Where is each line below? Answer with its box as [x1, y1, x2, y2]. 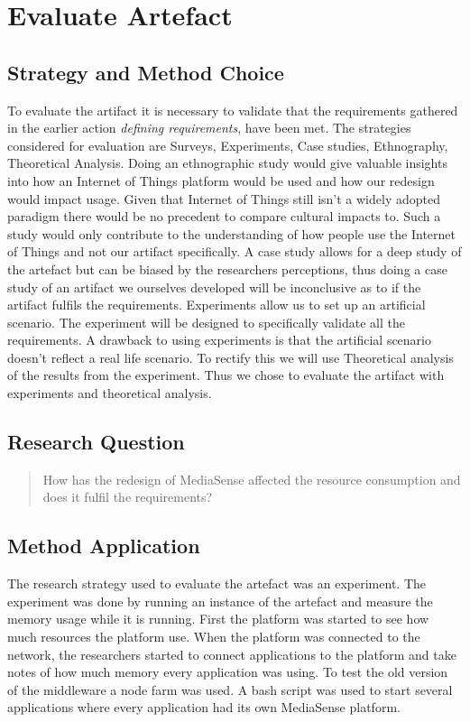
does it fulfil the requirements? [42, 487, 213, 506]
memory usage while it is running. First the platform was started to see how [7, 609, 429, 628]
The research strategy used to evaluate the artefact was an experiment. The [7, 574, 426, 593]
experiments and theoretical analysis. [7, 384, 212, 403]
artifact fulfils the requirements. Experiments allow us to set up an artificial [7, 295, 426, 314]
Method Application [7, 532, 200, 560]
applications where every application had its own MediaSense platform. [7, 698, 401, 717]
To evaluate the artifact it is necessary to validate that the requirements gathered [7, 100, 458, 119]
